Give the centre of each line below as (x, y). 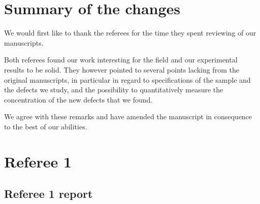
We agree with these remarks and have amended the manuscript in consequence (128, 116)
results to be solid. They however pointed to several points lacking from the (122, 69)
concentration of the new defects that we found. (78, 99)
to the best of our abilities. (46, 126)
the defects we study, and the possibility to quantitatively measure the (114, 90)
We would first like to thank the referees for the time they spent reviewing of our (130, 33)
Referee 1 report (48, 194)
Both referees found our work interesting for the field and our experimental (121, 60)
